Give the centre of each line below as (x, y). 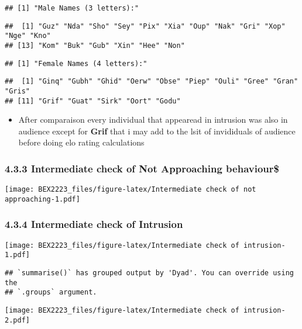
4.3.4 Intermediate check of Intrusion (94, 224)
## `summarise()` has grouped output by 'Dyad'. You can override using (149, 273)
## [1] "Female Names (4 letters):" (76, 63)
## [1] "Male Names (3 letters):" (72, 8)
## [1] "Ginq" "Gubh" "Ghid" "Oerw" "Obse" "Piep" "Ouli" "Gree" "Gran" (152, 82)
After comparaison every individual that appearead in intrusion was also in (153, 120)
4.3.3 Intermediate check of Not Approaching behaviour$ (142, 168)
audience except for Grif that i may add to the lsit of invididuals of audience (157, 131)
